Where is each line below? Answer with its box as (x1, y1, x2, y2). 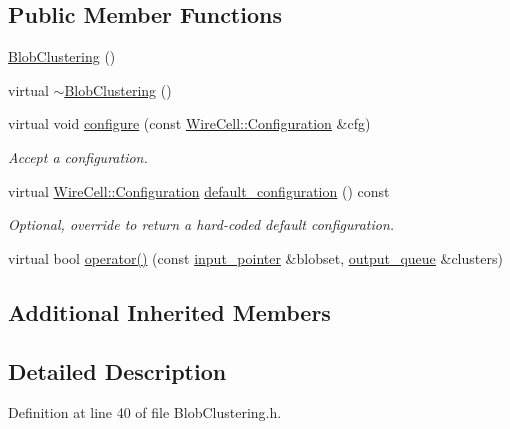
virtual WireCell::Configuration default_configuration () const (8, 180, 390, 201)
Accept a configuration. (8, 146, 148, 167)
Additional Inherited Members (8, 296, 331, 327)
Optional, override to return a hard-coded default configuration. (8, 214, 395, 235)
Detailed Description (8, 355, 227, 386)
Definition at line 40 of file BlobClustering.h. (8, 402, 282, 423)
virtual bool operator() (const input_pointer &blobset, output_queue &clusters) (8, 247, 503, 268)
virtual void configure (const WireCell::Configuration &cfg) (8, 113, 371, 134)
